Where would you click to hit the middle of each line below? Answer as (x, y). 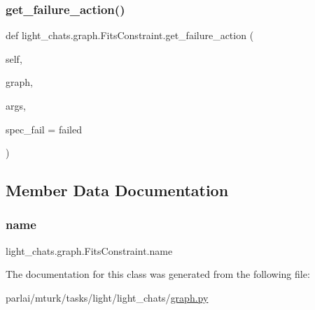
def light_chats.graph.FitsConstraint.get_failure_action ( (130, 35)
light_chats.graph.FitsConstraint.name (89, 250)
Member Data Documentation (117, 190)
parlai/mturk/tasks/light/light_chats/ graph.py (107, 297)
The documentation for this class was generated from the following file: (158, 274)
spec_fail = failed (44, 129)
